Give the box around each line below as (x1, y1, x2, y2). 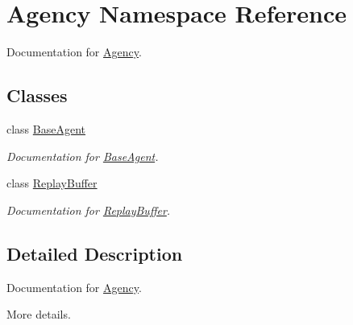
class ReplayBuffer (6, 175, 98, 191)
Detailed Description (6, 241, 183, 265)
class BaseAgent (6, 120, 86, 137)
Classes (6, 83, 68, 108)
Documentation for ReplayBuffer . (6, 201, 171, 218)
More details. (6, 306, 71, 323)
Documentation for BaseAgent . (6, 147, 159, 164)
